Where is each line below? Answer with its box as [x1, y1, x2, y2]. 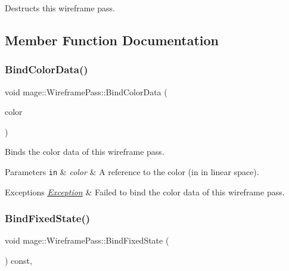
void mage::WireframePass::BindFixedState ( [5, 234, 169, 247]
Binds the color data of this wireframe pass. [5, 145, 164, 158]
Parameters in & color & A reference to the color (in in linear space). [5, 165, 259, 177]
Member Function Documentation [5, 30, 219, 49]
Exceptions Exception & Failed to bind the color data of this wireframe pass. [5, 185, 285, 198]
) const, [5, 254, 32, 267]
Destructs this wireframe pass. [5, 2, 116, 14]
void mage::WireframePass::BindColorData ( [5, 85, 167, 98]
